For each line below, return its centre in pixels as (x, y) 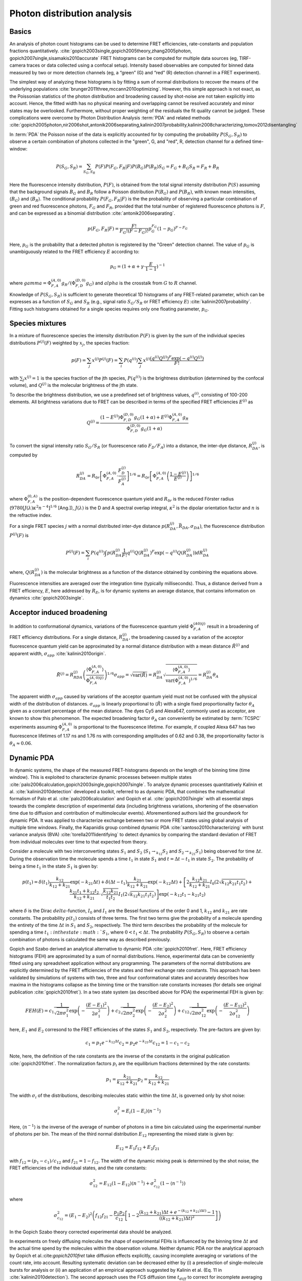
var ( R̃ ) (140, 675)
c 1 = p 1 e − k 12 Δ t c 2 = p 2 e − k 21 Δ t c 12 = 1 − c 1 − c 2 (137, 1043)
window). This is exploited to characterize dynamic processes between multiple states (101, 777)
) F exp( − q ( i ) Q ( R (168, 552)
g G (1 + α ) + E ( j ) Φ (153, 417)
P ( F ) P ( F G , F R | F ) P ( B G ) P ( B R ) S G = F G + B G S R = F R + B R (157, 167)
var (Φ (172, 680)
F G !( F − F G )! (134, 232)
